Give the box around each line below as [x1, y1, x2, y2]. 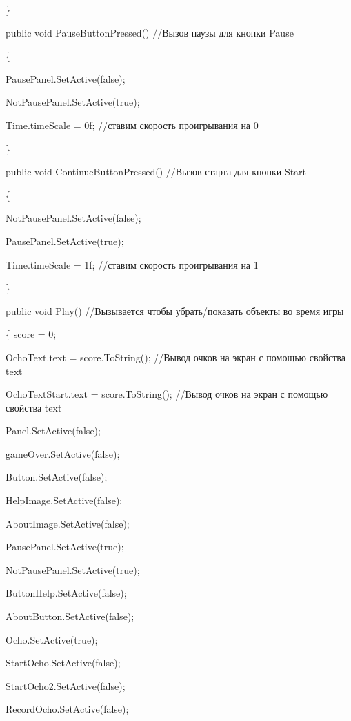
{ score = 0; [6, 327, 57, 341]
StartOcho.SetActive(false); [6, 655, 121, 670]
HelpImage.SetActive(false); [6, 493, 123, 508]
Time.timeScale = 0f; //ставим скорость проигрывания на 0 [6, 117, 259, 132]
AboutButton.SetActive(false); [6, 609, 134, 624]
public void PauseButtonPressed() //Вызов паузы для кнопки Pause [6, 25, 294, 39]
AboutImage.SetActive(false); [6, 516, 130, 530]
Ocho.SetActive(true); [6, 632, 98, 646]
